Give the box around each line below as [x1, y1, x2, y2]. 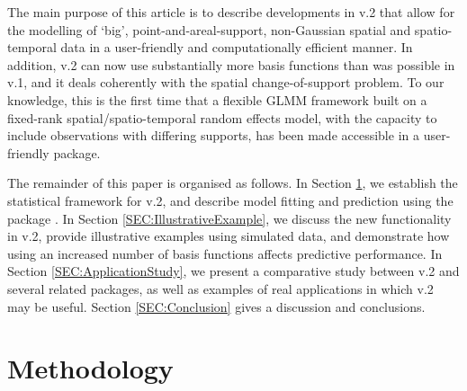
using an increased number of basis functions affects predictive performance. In [7, 244, 443, 262]
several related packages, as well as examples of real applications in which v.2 [7, 279, 434, 298]
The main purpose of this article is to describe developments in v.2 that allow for [7, 3, 455, 21]
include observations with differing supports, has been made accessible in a [7, 126, 419, 145]
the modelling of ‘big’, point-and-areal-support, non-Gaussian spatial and [7, 20, 411, 39]
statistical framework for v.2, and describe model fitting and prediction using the [7, 191, 454, 209]
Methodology [7, 350, 174, 387]
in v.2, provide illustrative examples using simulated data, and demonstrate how [7, 227, 450, 245]
